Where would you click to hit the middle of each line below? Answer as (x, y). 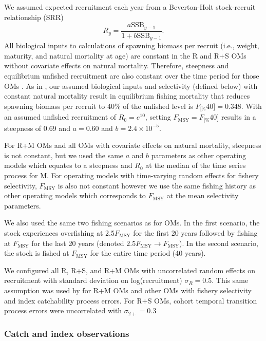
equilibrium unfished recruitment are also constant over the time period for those (132, 75)
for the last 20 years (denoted (78, 243)
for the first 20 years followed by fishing (195, 232)
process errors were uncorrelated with (63, 310)
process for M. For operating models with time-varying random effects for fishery (131, 175)
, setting (158, 117)
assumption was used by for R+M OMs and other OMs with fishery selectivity (128, 290)
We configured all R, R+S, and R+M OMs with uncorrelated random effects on (130, 270)
